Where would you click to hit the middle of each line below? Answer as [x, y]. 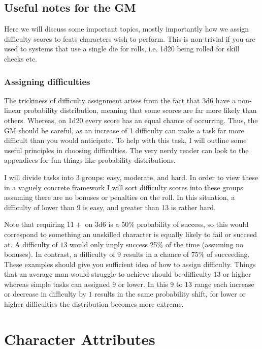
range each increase [224, 284]
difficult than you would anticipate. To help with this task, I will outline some [125, 140]
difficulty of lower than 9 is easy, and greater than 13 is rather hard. [110, 207]
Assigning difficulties [47, 81]
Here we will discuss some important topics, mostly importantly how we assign [127, 29]
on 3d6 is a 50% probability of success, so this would [167, 224]
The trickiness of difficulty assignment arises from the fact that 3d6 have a [120, 100]
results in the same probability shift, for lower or [170, 294]
